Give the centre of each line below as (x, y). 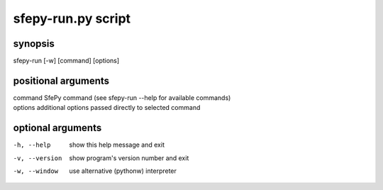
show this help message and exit (117, 145)
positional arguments (61, 80)
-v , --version (38, 158)
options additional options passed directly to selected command (107, 108)
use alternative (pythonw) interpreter (123, 171)
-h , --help (32, 145)
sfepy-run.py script (72, 18)
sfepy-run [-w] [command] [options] (66, 61)
